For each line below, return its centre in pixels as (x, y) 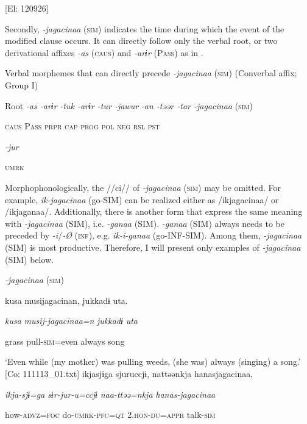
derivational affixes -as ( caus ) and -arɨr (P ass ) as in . (104, 52)
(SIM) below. (30, 259)
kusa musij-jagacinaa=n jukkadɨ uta (71, 321)
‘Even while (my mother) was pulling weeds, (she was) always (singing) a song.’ (153, 361)
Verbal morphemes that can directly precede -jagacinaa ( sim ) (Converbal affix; (151, 73)
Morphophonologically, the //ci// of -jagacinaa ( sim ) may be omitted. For (143, 187)
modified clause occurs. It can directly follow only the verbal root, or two (141, 41)
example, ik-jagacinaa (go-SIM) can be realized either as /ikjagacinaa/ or (142, 199)
